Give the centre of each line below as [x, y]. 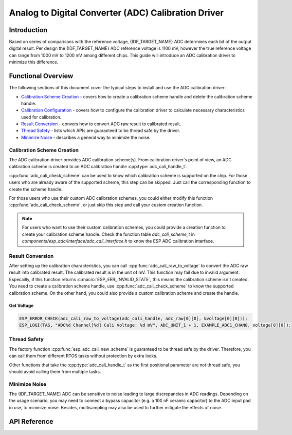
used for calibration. [41, 117]
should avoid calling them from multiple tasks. [55, 371]
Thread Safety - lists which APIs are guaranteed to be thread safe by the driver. [100, 131]
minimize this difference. [34, 62]
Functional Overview [41, 76]
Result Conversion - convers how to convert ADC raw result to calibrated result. [101, 124]
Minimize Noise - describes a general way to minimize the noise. [86, 137]
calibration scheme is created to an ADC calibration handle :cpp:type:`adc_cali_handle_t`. [98, 167]
